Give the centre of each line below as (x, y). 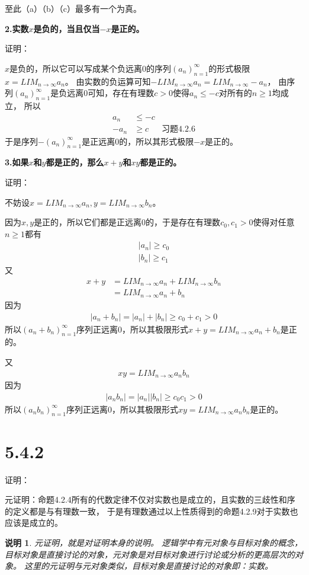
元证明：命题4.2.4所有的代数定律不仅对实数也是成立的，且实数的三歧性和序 (150, 499)
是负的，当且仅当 (67, 28)
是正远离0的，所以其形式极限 (138, 141)
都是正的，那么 (75, 162)
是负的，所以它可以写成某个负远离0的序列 (91, 68)
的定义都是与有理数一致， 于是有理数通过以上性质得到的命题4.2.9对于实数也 (152, 511)
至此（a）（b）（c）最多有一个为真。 (73, 8)
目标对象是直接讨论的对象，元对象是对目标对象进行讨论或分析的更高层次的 (150, 554)
